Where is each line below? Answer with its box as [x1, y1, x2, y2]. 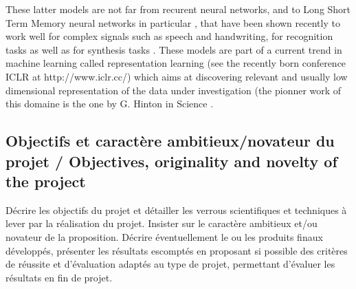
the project [5, 170, 86, 191]
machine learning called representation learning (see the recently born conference [5, 56, 346, 70]
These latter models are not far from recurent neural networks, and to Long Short [5, 2, 351, 16]
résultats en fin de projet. [5, 270, 113, 284]
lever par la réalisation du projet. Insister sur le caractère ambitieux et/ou [5, 216, 318, 231]
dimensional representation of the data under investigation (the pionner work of [5, 83, 342, 97]
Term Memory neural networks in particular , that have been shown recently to [5, 15, 340, 30]
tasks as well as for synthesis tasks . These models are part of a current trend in [5, 42, 342, 56]
